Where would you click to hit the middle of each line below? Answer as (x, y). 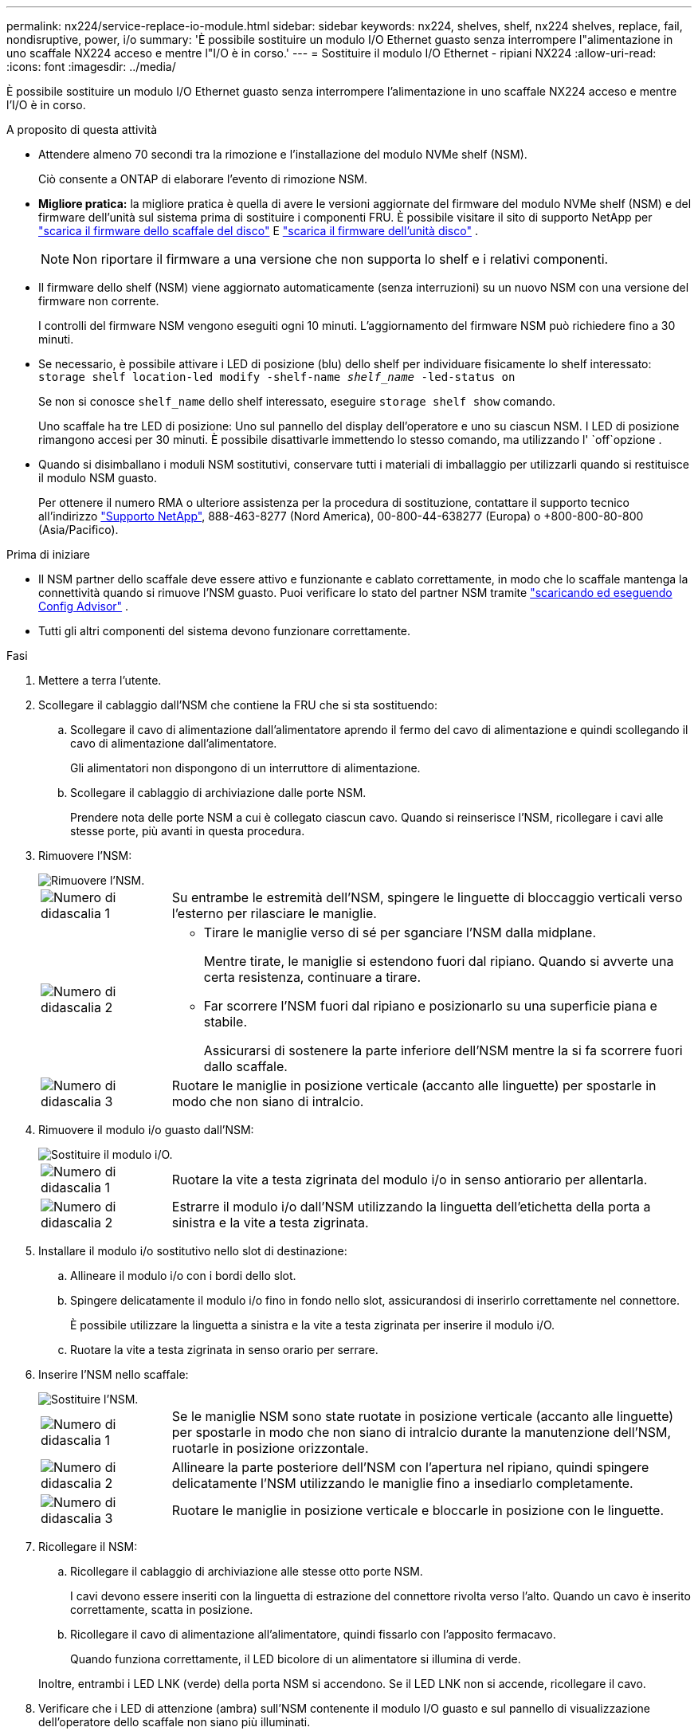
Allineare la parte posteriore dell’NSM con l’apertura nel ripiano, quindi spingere (410, 1467)
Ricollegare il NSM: (88, 1547)
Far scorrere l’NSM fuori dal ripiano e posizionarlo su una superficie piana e (430, 1006)
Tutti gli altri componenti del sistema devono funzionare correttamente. (225, 631)
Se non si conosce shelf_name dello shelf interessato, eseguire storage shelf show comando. (297, 401)
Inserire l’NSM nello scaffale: (114, 1374)
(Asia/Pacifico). (78, 530)
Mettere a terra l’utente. (100, 680)
